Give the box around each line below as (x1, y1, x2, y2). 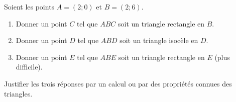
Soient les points (4, 1, 55, 11)
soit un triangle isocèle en (120, 35, 198, 45)
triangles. (4, 88, 33, 98)
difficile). (16, 61, 43, 72)
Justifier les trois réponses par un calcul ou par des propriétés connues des (4, 78, 232, 88)
